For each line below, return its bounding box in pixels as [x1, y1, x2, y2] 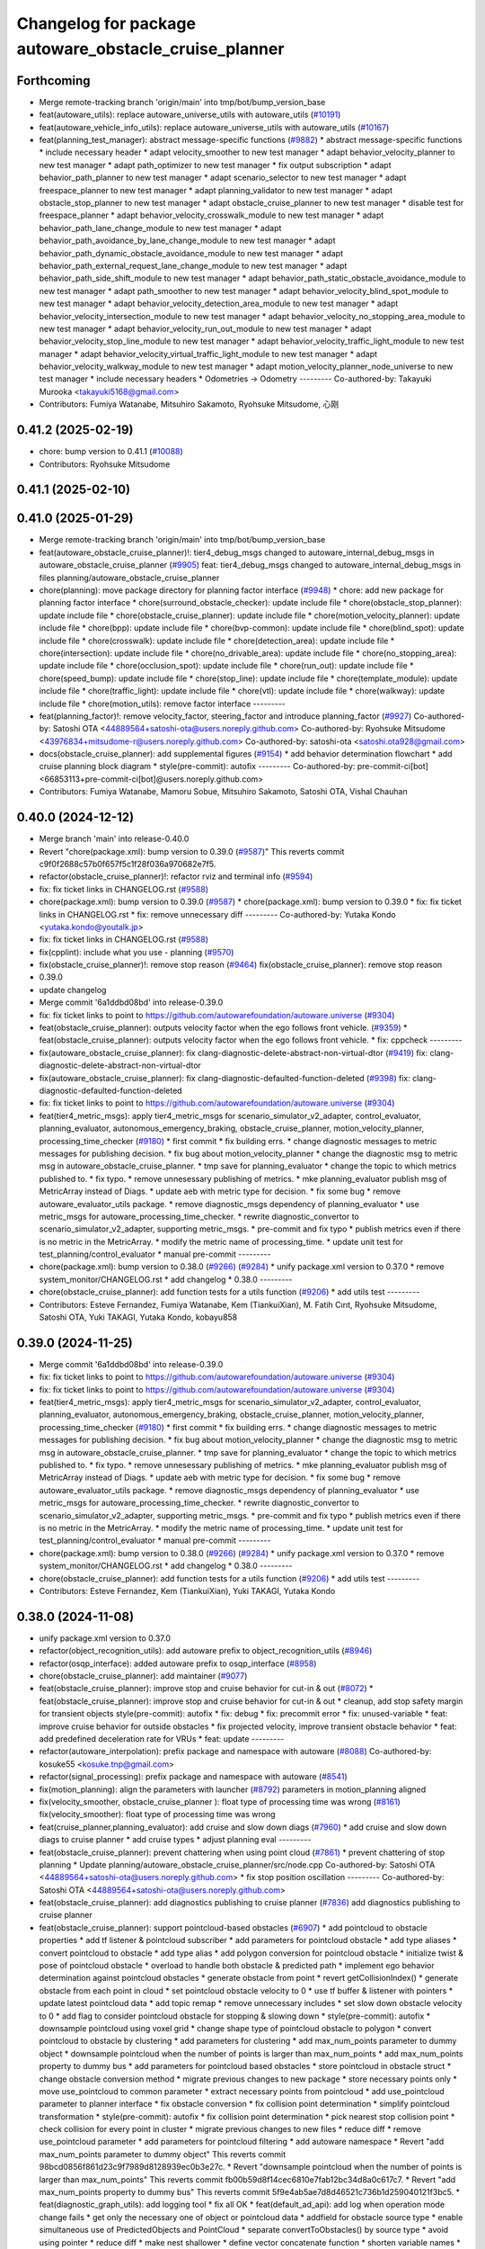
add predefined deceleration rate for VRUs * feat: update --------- [39, 1733, 285, 1744]
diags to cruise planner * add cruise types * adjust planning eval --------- [39, 1834, 312, 1845]
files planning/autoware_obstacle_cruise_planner [39, 572, 220, 583]
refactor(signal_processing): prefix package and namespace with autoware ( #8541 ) [39, 1771, 348, 1782]
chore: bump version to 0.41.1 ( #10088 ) [39, 446, 183, 457]
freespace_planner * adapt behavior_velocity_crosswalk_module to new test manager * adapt [39, 210, 384, 220]
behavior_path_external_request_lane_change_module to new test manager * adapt [39, 260, 348, 271]
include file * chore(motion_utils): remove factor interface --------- [39, 698, 287, 709]
